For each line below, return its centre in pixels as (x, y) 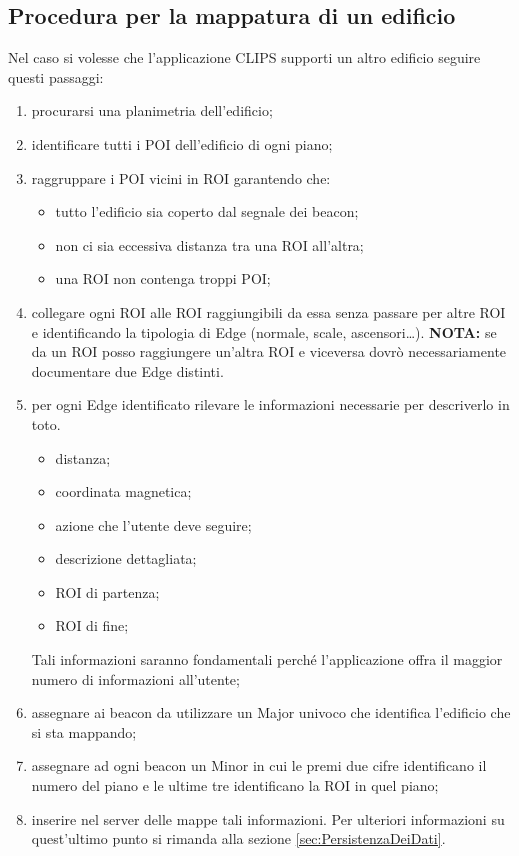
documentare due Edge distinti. (127, 370)
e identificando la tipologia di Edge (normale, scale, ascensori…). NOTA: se (264, 331)
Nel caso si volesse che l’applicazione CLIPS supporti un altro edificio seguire (244, 57)
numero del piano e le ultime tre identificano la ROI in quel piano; (235, 785)
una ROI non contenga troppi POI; (163, 278)
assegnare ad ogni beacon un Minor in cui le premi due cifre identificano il (259, 765)
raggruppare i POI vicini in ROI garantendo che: (181, 177)
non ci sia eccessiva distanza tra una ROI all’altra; (209, 244)
